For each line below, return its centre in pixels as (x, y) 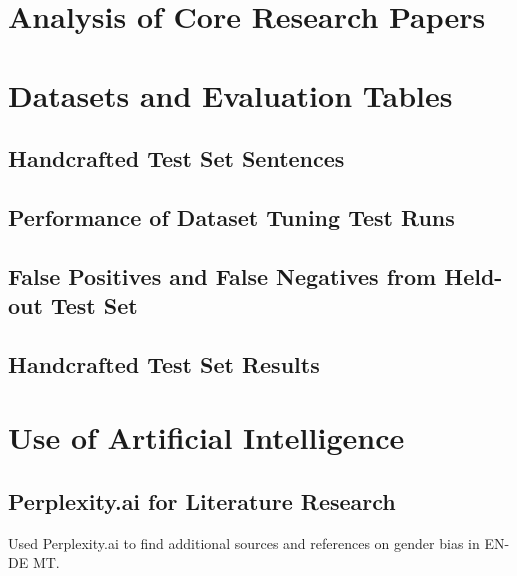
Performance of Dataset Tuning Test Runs (231, 216)
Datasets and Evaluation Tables (230, 94)
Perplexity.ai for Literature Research (202, 501)
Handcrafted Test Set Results (164, 363)
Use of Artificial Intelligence (206, 437)
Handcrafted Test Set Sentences (176, 158)
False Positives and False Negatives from (222, 275)
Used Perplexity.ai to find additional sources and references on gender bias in (244, 542)
